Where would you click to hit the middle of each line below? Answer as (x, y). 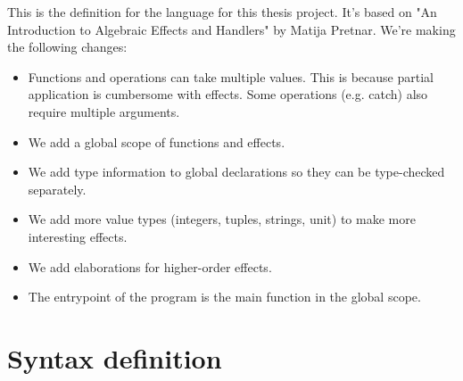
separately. (57, 189)
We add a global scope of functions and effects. (157, 141)
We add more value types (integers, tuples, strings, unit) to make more (222, 219)
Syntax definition (115, 357)
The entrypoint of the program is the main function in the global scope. (224, 297)
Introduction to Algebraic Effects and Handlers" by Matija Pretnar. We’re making (231, 29)
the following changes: (67, 47)
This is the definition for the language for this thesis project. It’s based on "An (222, 12)
